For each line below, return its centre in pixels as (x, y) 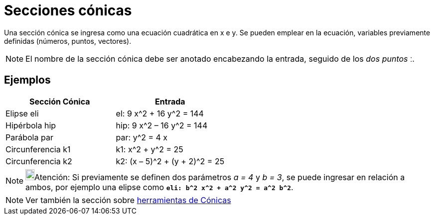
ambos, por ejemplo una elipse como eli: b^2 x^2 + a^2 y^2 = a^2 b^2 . (159, 187)
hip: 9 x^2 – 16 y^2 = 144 (162, 125)
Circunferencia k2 (39, 161)
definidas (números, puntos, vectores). (68, 41)
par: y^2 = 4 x (142, 137)
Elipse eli (22, 113)
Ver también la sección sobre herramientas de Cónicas (128, 200)
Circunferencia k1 (38, 149)
